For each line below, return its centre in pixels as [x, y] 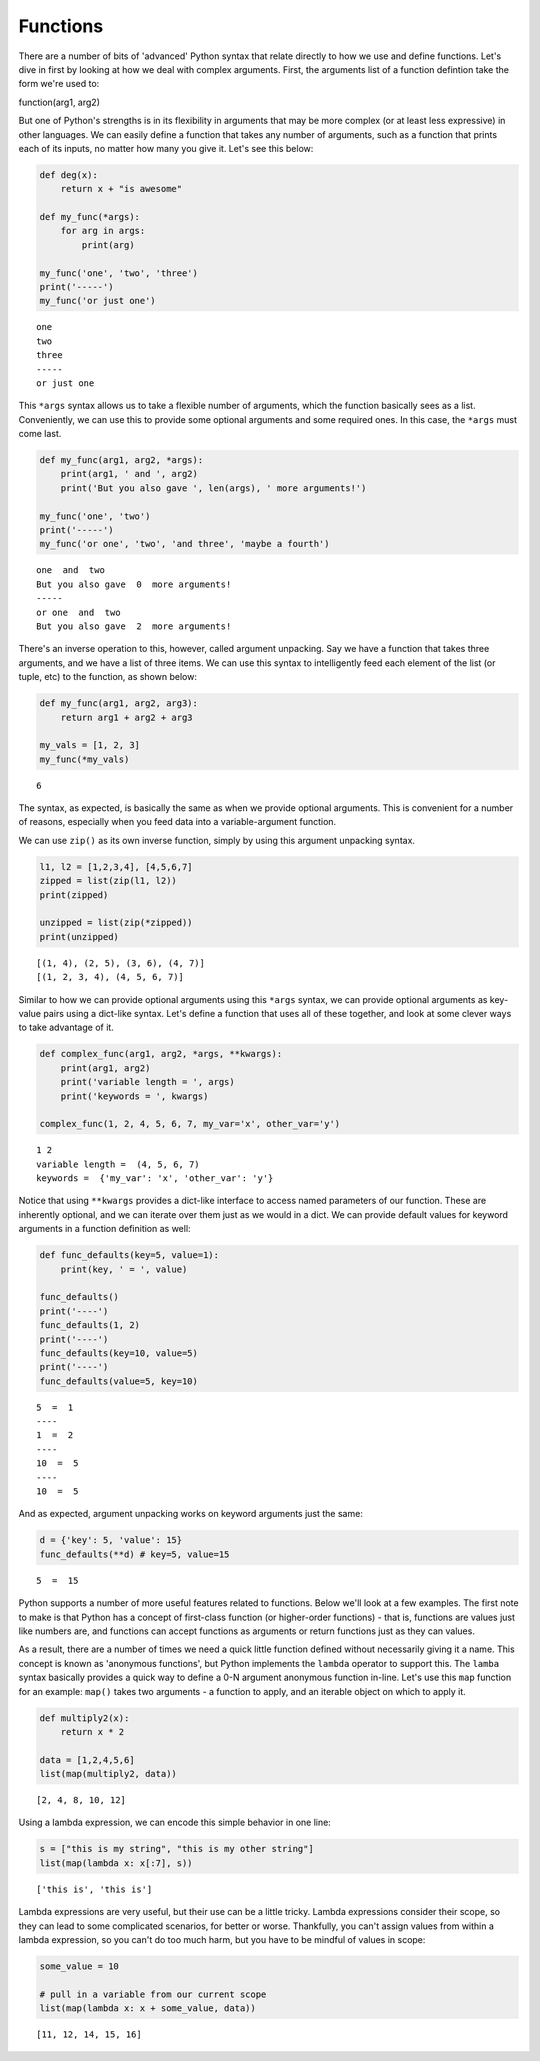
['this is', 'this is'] [94, 1889]
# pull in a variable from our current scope [153, 1994]
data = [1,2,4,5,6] [87, 1759]
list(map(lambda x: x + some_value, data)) [148, 2008]
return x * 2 [92, 1731]
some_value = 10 [79, 1966]
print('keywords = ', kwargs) [134, 1096]
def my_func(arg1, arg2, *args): [121, 460]
